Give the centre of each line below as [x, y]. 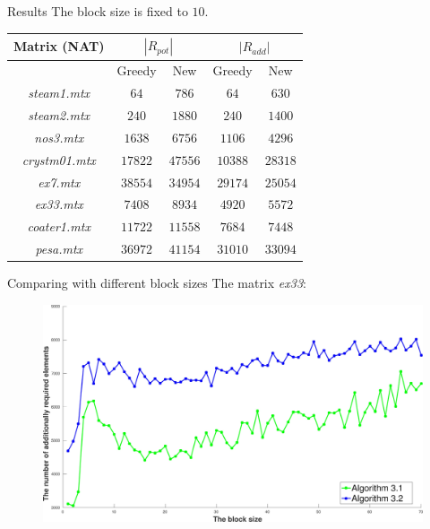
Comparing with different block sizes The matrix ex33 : [157, 283]
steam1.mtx [59, 93]
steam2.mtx [59, 115]
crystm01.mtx [59, 159]
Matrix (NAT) [59, 46]
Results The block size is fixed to [98, 11]
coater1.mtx [59, 226]
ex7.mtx [59, 182]
